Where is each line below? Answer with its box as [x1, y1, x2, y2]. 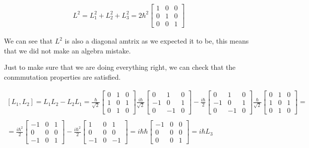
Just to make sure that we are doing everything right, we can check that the [4, 62, 236, 72]
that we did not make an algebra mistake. [4, 45, 131, 55]
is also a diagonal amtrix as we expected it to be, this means [64, 36, 249, 46]
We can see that [4, 36, 53, 46]
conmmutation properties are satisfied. [4, 71, 121, 82]
